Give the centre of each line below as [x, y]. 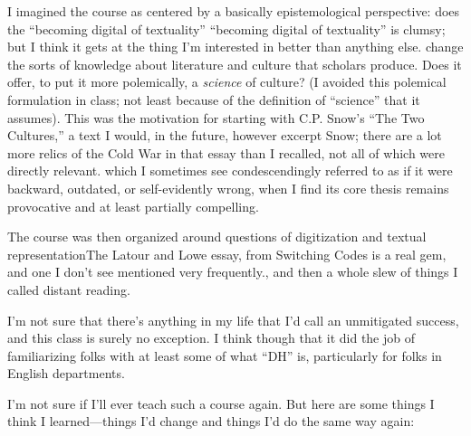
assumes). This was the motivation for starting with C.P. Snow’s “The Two [216, 117]
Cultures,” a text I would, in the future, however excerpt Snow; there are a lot [225, 135]
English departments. [66, 373]
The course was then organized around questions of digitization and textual [217, 237]
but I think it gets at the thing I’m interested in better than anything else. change [235, 47]
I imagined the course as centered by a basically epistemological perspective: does [234, 11]
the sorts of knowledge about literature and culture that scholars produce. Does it [235, 64]
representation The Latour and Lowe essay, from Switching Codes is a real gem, [227, 254]
